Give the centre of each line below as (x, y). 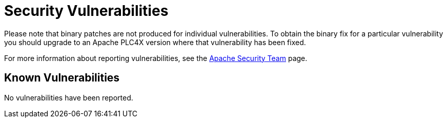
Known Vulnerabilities (62, 78)
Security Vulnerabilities (86, 11)
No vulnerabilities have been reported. (69, 97)
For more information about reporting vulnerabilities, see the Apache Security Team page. (156, 58)
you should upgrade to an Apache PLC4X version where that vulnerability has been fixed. (155, 42)
